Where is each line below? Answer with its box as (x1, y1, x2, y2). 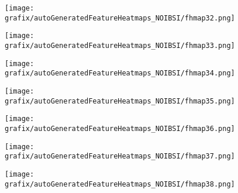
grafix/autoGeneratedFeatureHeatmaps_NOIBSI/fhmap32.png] (5, 13, 235, 22)
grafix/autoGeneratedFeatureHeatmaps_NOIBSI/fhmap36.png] (5, 124, 235, 133)
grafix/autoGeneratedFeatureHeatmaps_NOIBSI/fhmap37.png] (5, 152, 235, 161)
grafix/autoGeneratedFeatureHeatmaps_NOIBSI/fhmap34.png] (5, 69, 235, 78)
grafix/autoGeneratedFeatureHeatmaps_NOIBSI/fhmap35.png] (5, 96, 235, 105)
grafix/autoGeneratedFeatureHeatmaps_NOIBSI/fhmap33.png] (5, 41, 235, 50)
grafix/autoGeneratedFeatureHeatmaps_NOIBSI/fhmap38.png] (5, 180, 235, 188)
